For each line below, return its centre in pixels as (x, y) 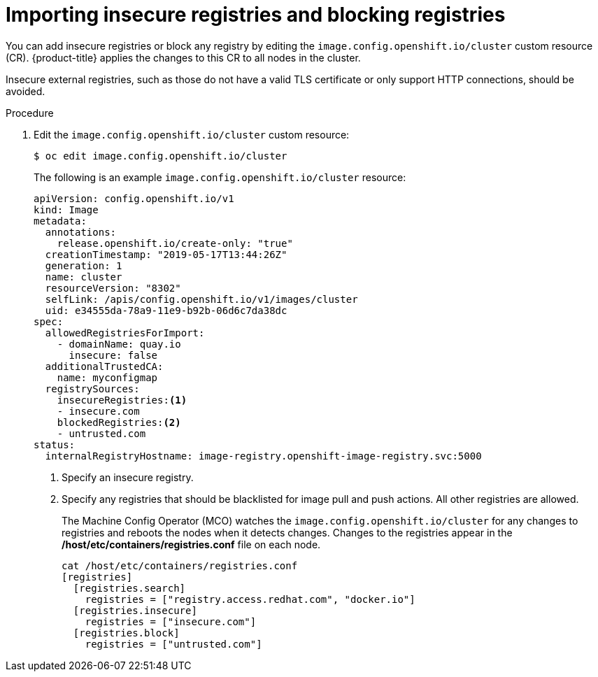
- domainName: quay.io (119, 344)
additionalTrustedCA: (104, 366)
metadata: (60, 221)
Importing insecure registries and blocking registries (256, 15)
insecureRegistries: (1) (122, 400)
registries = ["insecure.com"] (171, 621)
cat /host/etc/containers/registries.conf (180, 565)
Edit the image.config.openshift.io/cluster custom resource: (192, 134)
